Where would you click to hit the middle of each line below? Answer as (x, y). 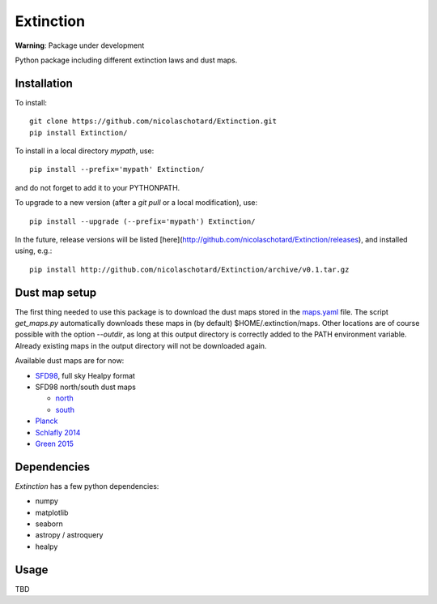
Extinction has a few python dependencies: (87, 486)
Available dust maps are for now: (70, 361)
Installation (44, 83)
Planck (47, 421)
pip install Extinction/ (78, 133)
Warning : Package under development (80, 45)
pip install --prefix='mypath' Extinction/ (117, 169)
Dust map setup (56, 292)
